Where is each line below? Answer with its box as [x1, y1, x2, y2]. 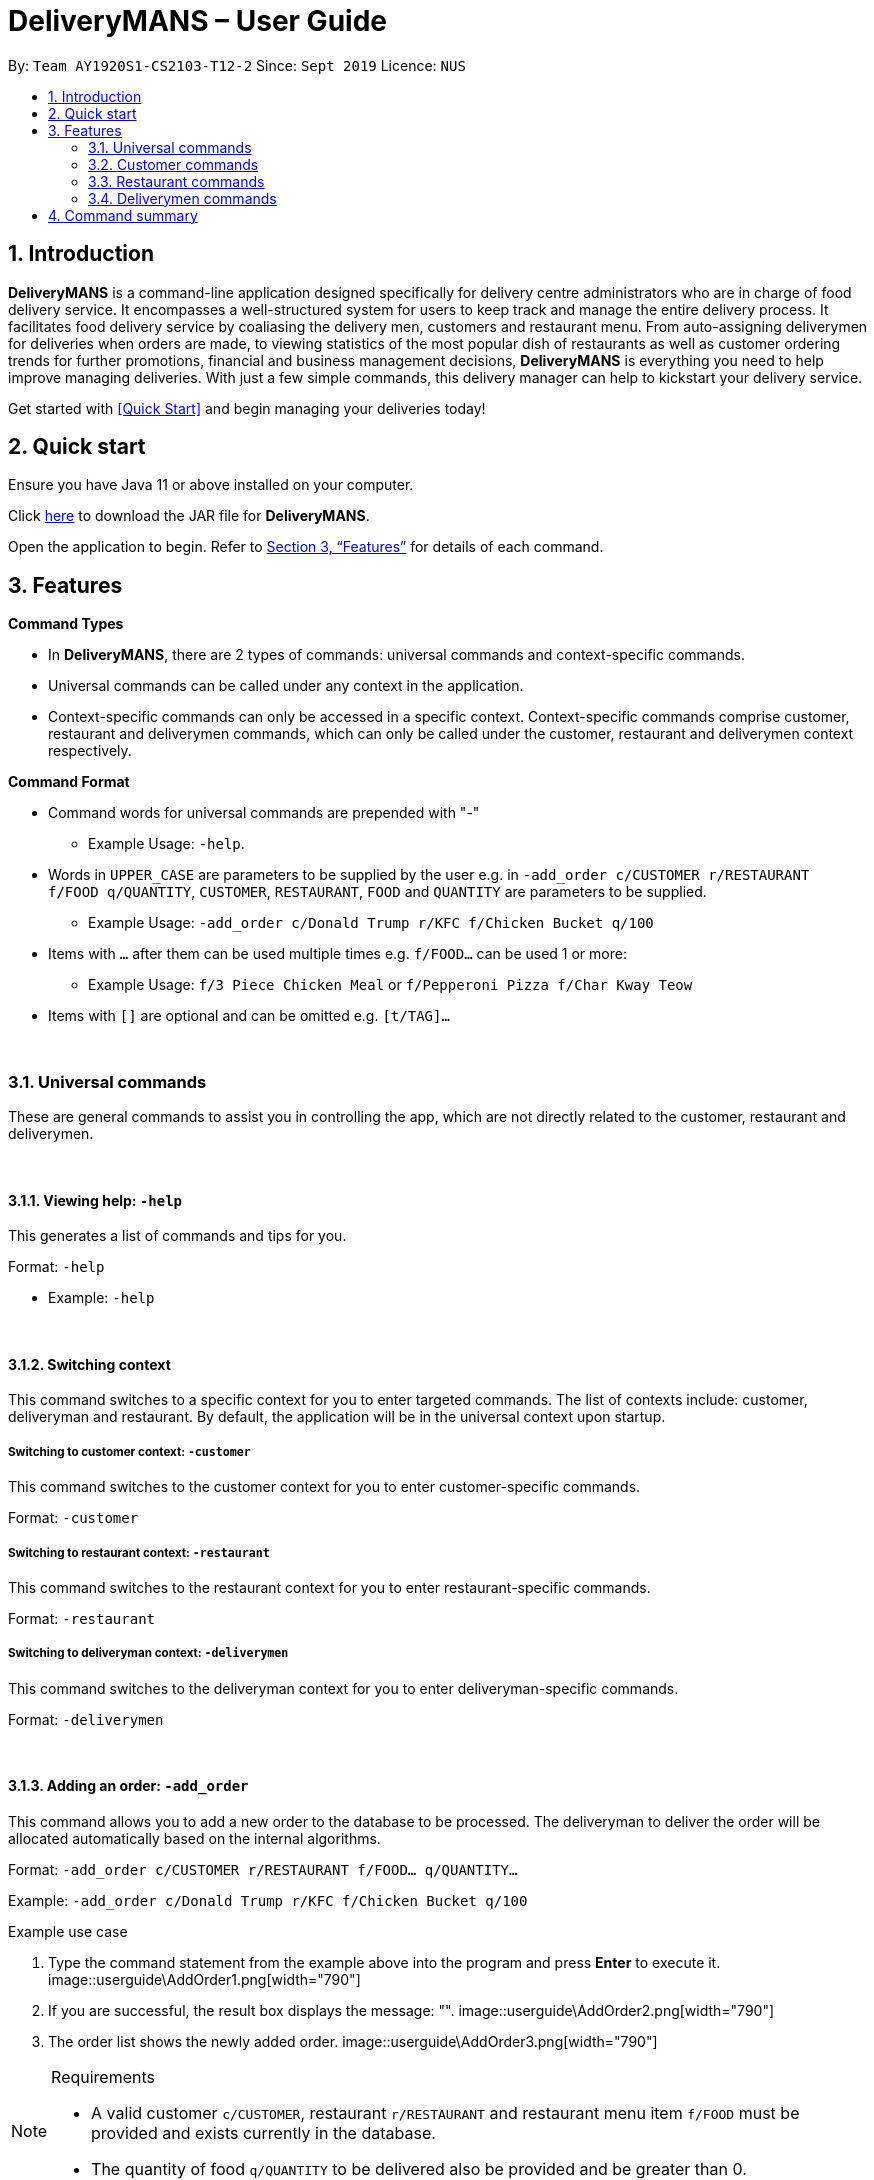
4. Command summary [48, 206, 198, 224]
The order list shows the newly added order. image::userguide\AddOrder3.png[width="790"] [48, 2033, 658, 2051]
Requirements [51, 2067, 155, 2088]
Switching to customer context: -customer [8, 1444, 251, 1459]
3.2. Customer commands [88, 155, 259, 173]
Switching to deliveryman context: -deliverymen [8, 1646, 289, 1661]
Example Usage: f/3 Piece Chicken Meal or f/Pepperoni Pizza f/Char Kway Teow [88, 976, 693, 994]
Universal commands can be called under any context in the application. [48, 677, 524, 695]
